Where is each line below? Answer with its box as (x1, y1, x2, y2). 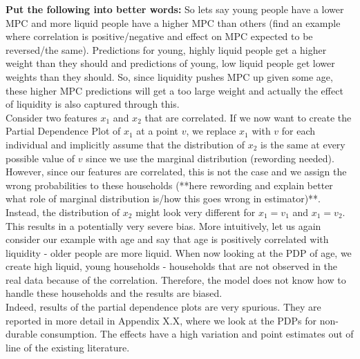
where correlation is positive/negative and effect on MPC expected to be (6, 29, 313, 43)
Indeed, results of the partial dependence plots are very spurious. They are (6, 300, 321, 314)
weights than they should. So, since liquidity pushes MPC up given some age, (6, 69, 333, 84)
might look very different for (135, 204, 256, 219)
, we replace (186, 124, 236, 138)
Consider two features (6, 110, 97, 124)
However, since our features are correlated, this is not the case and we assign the (6, 164, 347, 179)
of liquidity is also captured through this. (6, 97, 180, 111)
